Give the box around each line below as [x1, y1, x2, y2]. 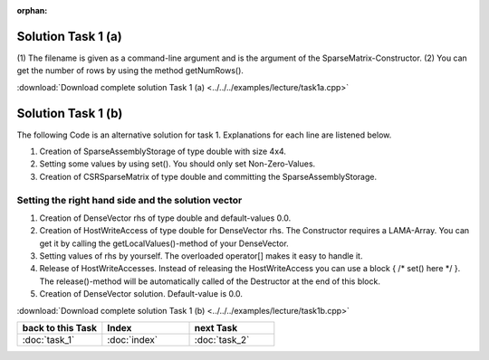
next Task [194, 322, 238, 335]
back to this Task [22, 322, 98, 335]
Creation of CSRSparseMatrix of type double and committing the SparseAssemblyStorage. [39, 171, 378, 182]
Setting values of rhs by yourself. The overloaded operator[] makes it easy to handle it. [39, 251, 363, 261]
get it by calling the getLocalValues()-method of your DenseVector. [39, 238, 289, 249]
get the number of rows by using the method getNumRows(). [16, 65, 244, 76]
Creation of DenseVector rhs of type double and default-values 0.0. [39, 213, 292, 223]
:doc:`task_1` [22, 334, 75, 346]
